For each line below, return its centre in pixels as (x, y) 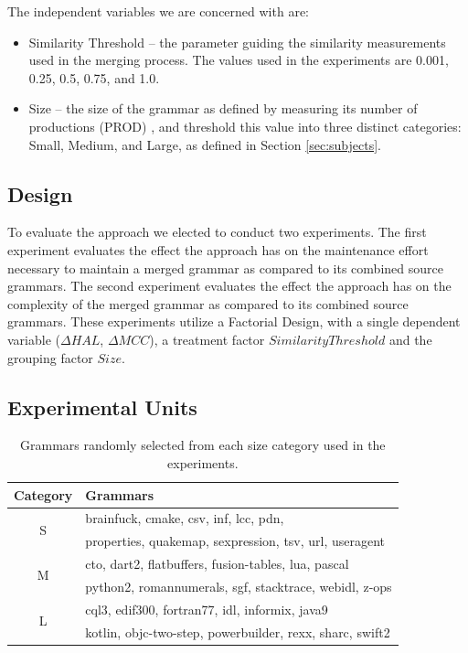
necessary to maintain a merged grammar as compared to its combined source (225, 268)
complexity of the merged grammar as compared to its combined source (208, 303)
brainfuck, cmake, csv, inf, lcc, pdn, (185, 518)
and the (410, 339)
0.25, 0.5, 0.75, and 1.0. (94, 77)
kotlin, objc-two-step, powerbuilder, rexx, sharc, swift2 (238, 632)
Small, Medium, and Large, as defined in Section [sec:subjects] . (205, 144)
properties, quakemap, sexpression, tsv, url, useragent (235, 541)
